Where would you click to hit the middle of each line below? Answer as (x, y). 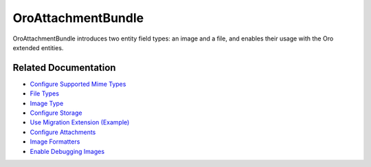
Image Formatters (55, 142)
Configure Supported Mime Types (78, 84)
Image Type (47, 103)
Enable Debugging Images (67, 151)
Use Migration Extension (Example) (80, 122)
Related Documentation (64, 68)
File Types (45, 93)
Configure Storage (56, 113)
